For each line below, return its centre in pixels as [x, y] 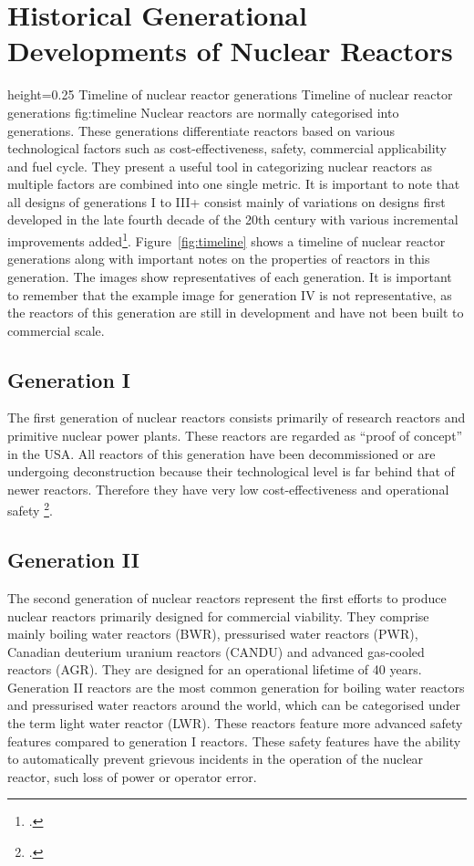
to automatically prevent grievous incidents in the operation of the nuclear [216, 759]
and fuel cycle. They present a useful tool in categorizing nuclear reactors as [220, 166]
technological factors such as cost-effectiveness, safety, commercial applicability [227, 148]
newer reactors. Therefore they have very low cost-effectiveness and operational [228, 489]
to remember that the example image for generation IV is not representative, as [230, 294]
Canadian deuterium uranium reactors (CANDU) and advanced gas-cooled [216, 651]
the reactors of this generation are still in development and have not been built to [236, 313]
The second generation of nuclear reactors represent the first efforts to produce [227, 597]
